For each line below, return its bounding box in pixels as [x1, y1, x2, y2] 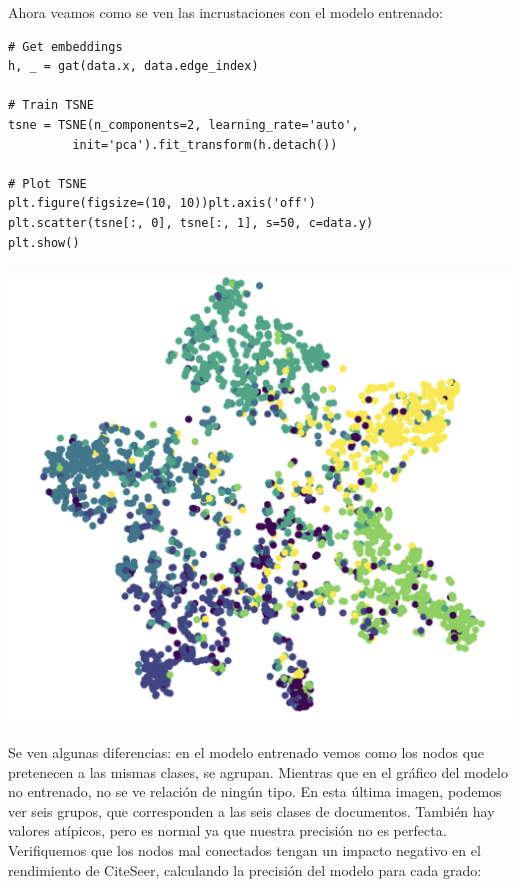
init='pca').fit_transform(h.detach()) [72, 137, 338, 152]
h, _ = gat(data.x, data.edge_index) [8, 59, 259, 74]
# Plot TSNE [8, 176, 87, 191]
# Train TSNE [8, 98, 94, 113]
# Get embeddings [8, 39, 123, 54]
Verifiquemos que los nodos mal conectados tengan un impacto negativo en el [8, 839, 481, 860]
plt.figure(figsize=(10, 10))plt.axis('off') [8, 196, 316, 211]
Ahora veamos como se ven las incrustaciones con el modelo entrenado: [8, 2, 443, 22]
